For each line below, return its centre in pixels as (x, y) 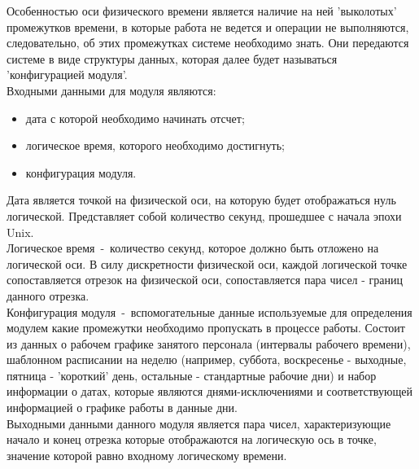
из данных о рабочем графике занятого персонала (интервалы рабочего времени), (209, 343)
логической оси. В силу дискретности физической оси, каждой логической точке (207, 263)
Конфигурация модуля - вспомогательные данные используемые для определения (209, 311)
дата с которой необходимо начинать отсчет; (135, 118)
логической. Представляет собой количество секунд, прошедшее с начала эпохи (204, 215)
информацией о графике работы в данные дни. (122, 408)
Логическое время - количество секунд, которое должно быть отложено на (193, 248)
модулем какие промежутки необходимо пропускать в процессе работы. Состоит (206, 328)
